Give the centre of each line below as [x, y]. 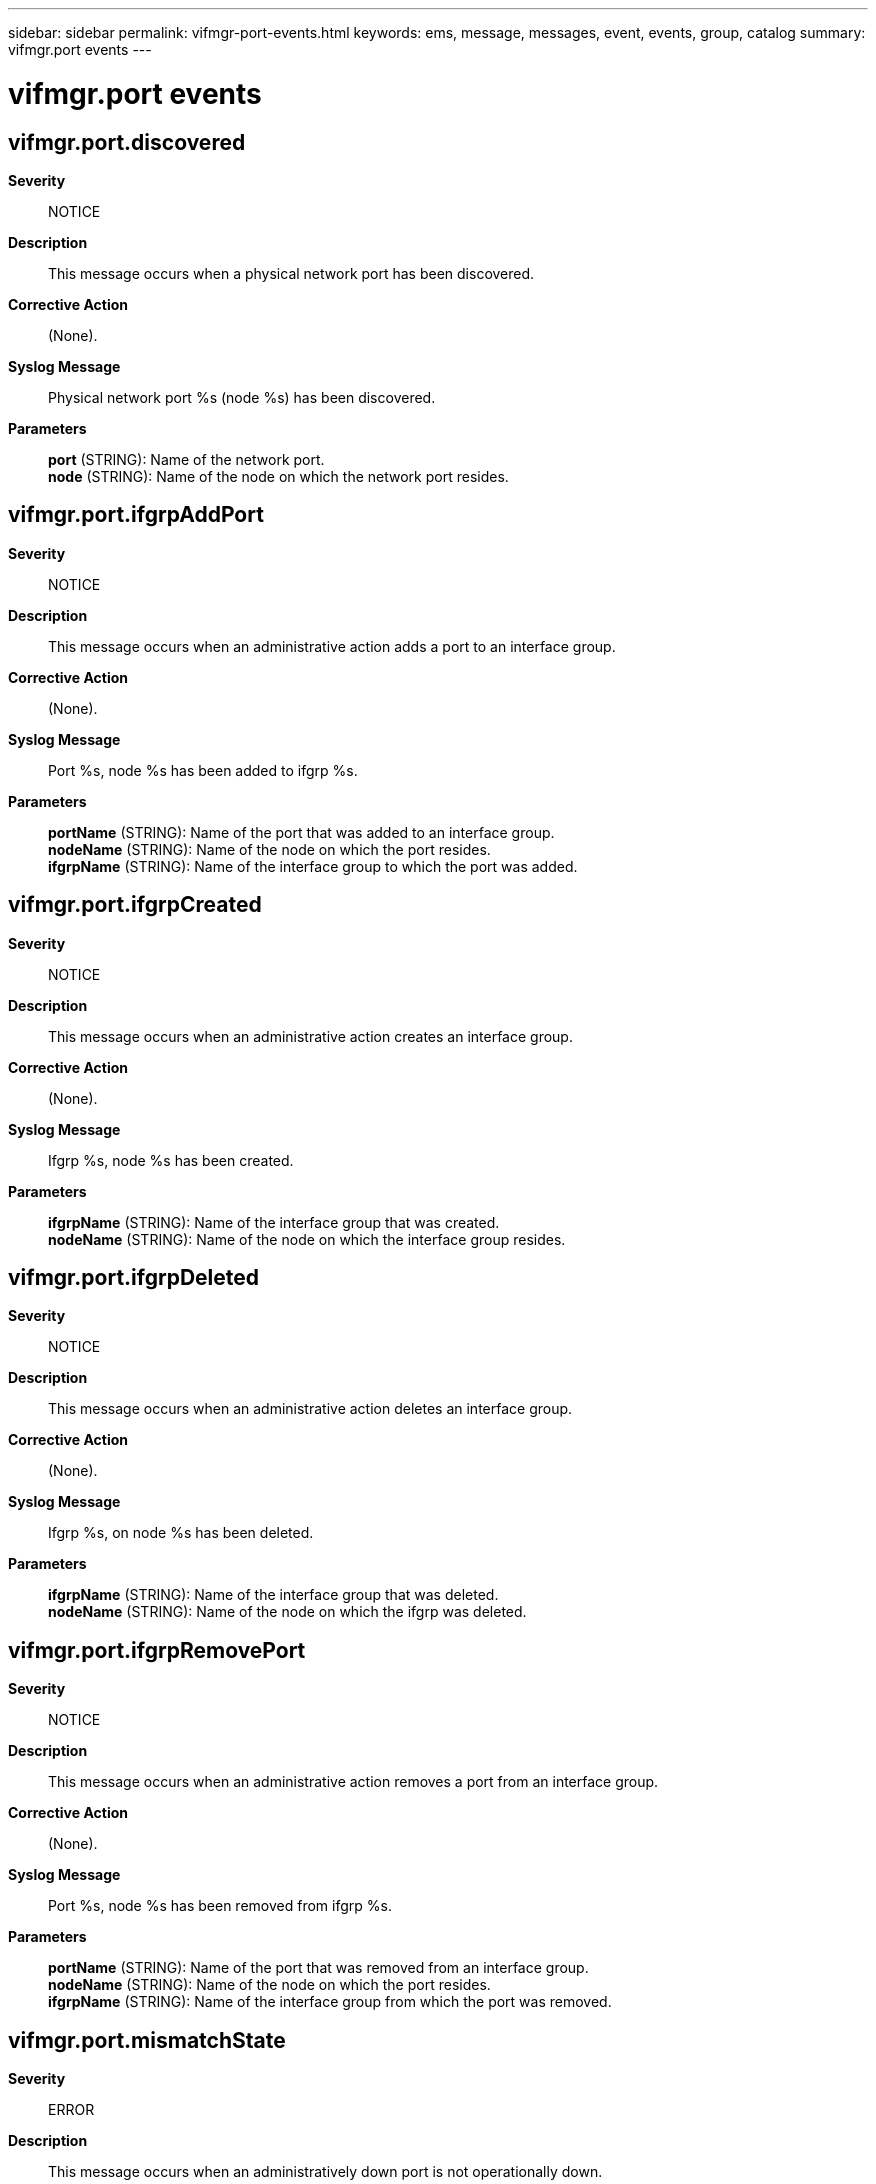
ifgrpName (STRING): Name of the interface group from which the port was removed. [330, 2002]
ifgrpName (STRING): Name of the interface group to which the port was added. [313, 866]
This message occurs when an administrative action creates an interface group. [310, 1036]
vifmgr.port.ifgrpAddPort [136, 515]
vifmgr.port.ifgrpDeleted [134, 1278]
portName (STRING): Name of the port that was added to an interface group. [301, 832]
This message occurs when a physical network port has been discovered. [291, 273]
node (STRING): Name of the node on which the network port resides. [278, 476]
